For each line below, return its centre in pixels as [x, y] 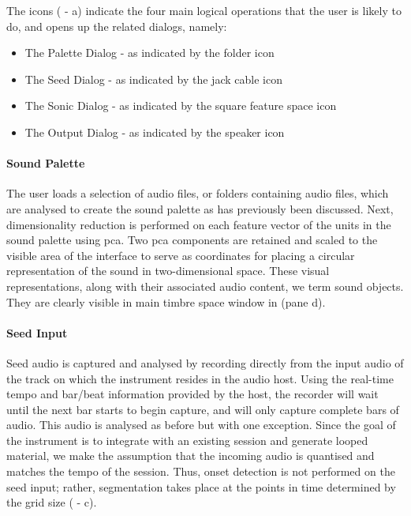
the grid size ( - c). [52, 502]
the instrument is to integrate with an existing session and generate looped [187, 440]
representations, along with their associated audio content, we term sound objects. [205, 286]
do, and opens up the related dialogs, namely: [117, 26]
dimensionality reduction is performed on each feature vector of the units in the [199, 224]
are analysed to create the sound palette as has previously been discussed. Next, [200, 208]
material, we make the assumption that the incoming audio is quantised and [191, 456]
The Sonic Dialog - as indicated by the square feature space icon [181, 105]
